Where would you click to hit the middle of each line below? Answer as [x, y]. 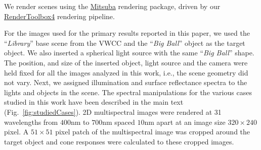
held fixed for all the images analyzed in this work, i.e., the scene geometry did [126, 72]
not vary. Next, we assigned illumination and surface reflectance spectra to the [126, 82]
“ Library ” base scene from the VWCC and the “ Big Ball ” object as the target [125, 43]
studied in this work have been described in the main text [94, 102]
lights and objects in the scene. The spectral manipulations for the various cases [128, 92]
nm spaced [119, 122]
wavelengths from [31, 122]
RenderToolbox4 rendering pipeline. [59, 16]
